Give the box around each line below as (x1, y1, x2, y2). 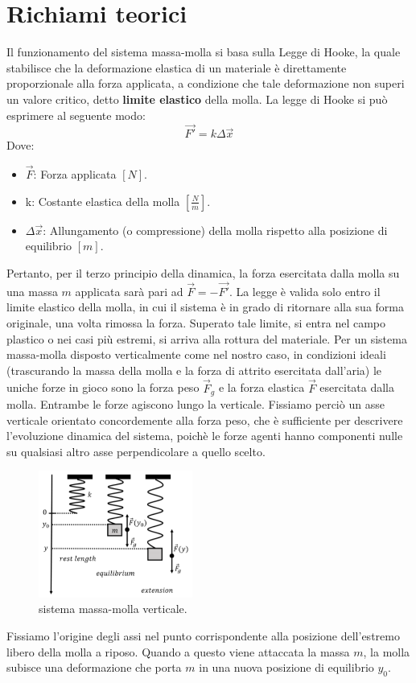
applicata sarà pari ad (75, 282, 183, 299)
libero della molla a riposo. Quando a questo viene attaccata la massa (6, 643, 350, 660)
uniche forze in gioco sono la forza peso (6, 379, 200, 396)
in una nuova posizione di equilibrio (199, 659, 374, 676)
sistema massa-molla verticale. (39, 600, 187, 617)
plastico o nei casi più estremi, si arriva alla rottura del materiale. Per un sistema (6, 330, 407, 347)
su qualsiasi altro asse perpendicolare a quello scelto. (6, 442, 266, 459)
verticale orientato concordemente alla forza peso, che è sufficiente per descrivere (6, 411, 403, 428)
